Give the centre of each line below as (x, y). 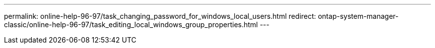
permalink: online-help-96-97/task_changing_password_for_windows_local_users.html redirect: (160, 16)
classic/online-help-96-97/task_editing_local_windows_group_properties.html (131, 24)
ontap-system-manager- (358, 16)
